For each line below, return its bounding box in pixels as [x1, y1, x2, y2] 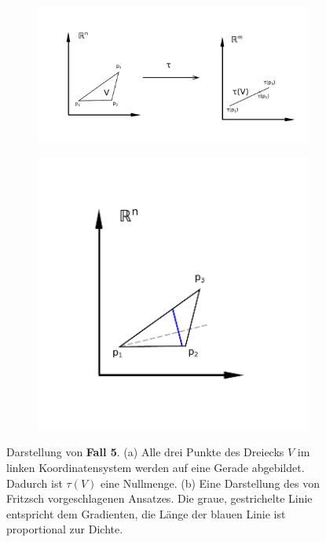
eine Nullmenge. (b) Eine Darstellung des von [100, 474, 321, 491]
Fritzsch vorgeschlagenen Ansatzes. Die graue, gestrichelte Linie [6, 490, 313, 507]
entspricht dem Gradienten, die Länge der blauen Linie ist [6, 505, 286, 522]
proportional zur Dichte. [6, 521, 123, 537]
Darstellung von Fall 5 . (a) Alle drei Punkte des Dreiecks [6, 444, 284, 460]
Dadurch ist [6, 474, 63, 491]
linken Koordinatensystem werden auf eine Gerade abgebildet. [6, 459, 305, 476]
